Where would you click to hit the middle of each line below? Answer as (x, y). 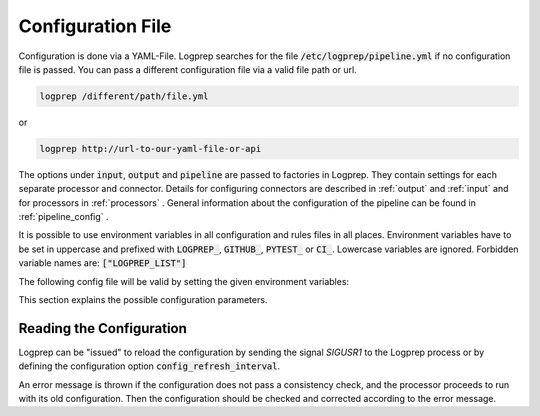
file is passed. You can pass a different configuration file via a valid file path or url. (187, 69)
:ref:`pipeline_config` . (63, 217)
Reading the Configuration (102, 328)
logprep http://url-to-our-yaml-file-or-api (150, 148)
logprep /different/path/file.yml (124, 96)
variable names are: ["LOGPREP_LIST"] (102, 263)
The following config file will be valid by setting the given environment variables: (184, 281)
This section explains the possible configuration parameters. (143, 299)
